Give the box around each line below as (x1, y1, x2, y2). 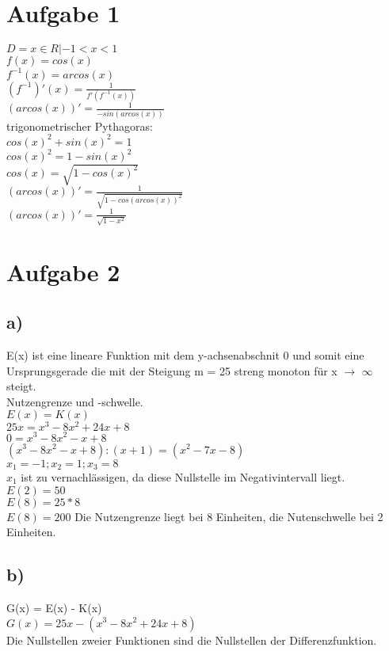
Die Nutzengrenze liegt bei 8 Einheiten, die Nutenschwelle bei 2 (74, 508, 383, 524)
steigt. (6, 378, 36, 394)
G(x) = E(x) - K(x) (6, 599, 102, 615)
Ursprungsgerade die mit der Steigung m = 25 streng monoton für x (6, 362, 338, 379)
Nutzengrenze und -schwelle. (6, 393, 143, 409)
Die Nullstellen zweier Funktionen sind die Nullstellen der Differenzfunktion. (6, 631, 377, 648)
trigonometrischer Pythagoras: (6, 117, 153, 134)
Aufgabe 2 (6, 255, 120, 287)
